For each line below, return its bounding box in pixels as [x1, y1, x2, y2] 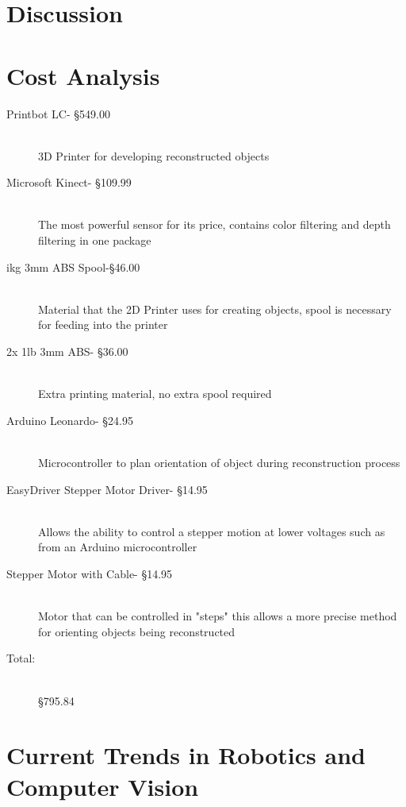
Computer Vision [6, 770, 199, 802]
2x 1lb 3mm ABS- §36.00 [6, 343, 128, 360]
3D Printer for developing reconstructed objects [38, 147, 270, 164]
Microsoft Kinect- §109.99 [6, 174, 132, 191]
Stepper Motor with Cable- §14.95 [6, 565, 173, 581]
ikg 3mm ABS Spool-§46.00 [6, 258, 140, 275]
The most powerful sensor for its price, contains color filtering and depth [38, 216, 391, 233]
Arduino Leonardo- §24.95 [6, 411, 133, 428]
